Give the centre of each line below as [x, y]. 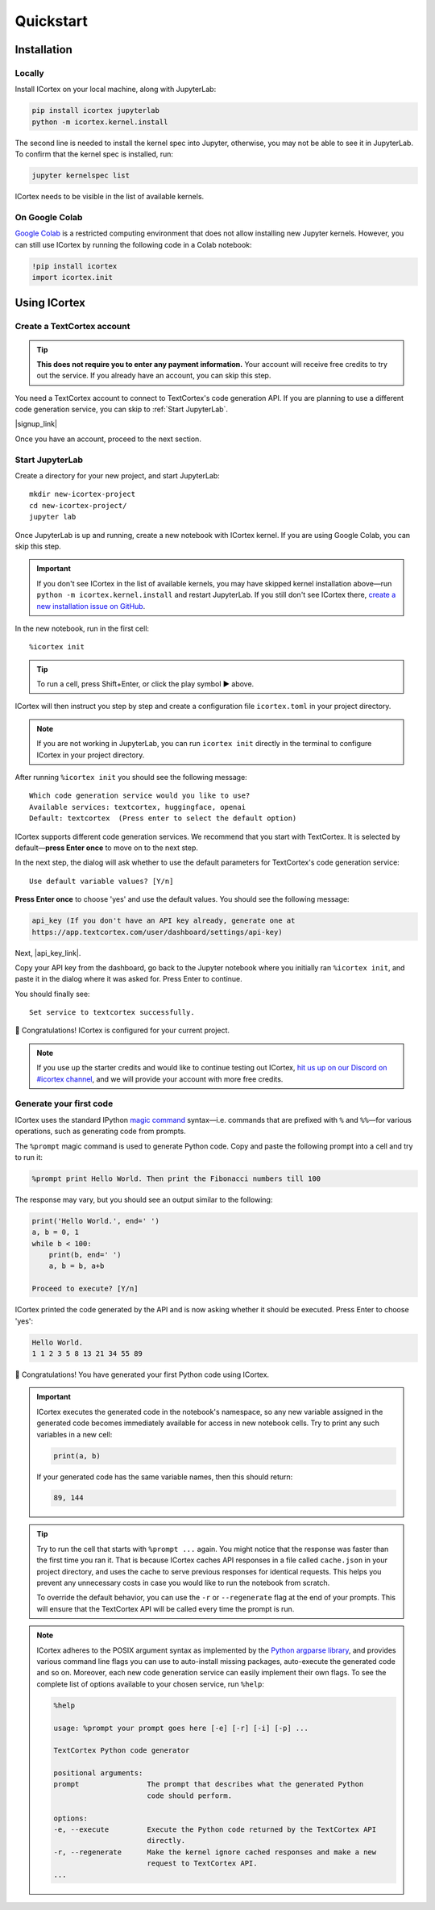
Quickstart [52, 21]
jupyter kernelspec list [81, 176]
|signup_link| [36, 424]
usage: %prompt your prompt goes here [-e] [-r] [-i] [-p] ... [181, 1728]
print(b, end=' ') [85, 1255]
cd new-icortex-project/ [78, 505]
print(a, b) [77, 1455]
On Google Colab [49, 217]
